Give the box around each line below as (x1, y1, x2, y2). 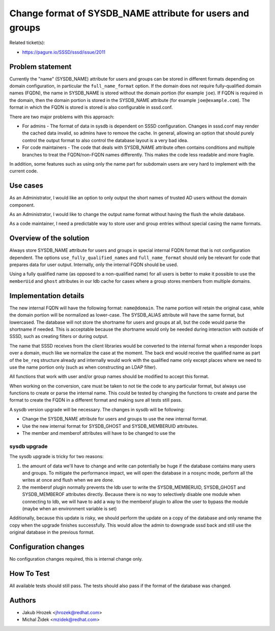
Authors (9, 596, 36, 604)
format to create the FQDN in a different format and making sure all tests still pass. (9, 397, 182, 403)
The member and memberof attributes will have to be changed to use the (22, 430, 176, 436)
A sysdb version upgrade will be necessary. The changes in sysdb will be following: (9, 406, 185, 412)
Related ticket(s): (9, 40, 45, 46)
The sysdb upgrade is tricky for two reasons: (9, 454, 104, 460)
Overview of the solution (9, 234, 90, 243)
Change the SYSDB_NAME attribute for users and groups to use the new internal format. (22, 416, 208, 422)
